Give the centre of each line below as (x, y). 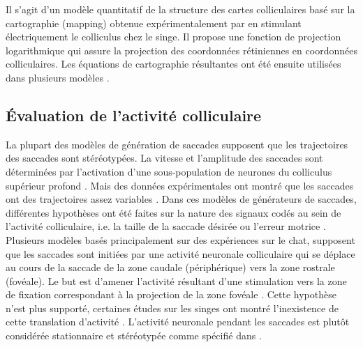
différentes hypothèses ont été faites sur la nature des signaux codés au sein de (173, 212)
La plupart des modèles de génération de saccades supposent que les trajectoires (177, 144)
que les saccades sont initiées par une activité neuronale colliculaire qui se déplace (180, 253)
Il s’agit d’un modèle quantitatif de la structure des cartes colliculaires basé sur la (180, 9)
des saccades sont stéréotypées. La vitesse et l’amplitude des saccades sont (164, 158)
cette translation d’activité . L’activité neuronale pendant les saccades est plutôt (178, 322)
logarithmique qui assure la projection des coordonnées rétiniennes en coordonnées (181, 50)
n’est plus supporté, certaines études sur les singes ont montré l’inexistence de (172, 308)
